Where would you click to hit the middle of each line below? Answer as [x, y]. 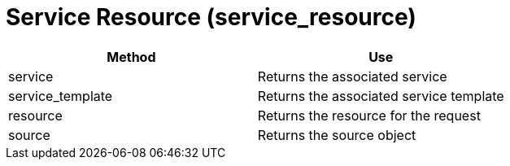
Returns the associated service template [381, 96]
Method [131, 57]
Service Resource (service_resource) [211, 17]
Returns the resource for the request [369, 115]
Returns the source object [337, 135]
